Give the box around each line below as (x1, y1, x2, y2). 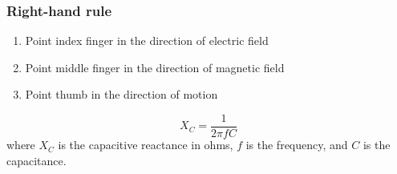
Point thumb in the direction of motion (25, 86, 218, 103)
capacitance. (6, 152, 67, 168)
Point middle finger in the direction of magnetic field (25, 59, 285, 75)
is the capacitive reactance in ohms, (58, 136, 233, 153)
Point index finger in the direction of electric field (25, 32, 269, 49)
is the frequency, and (245, 136, 348, 153)
